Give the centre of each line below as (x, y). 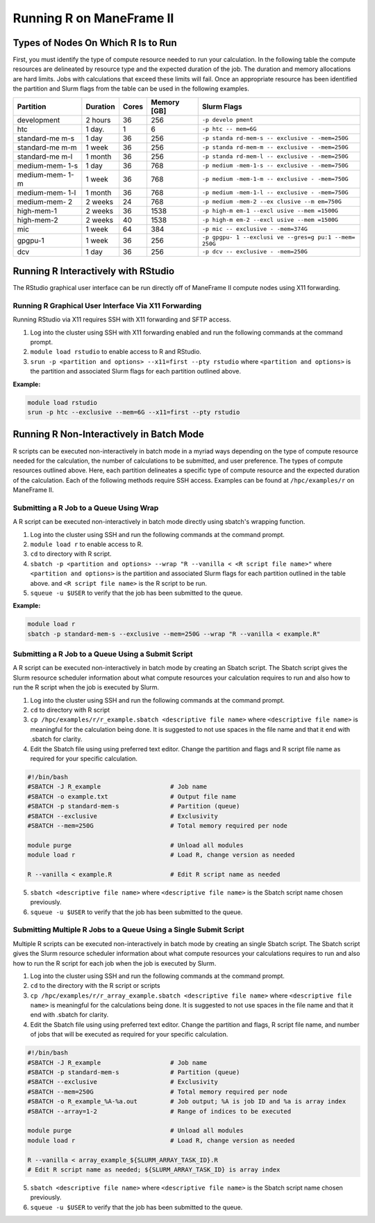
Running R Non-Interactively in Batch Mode (108, 434)
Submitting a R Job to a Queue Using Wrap (86, 508)
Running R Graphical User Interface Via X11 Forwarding (107, 305)
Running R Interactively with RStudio (94, 271)
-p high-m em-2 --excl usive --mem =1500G (270, 220)
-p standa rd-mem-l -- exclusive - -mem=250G (275, 157)
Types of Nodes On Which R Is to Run (95, 43)
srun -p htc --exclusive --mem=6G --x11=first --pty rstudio (134, 412)
